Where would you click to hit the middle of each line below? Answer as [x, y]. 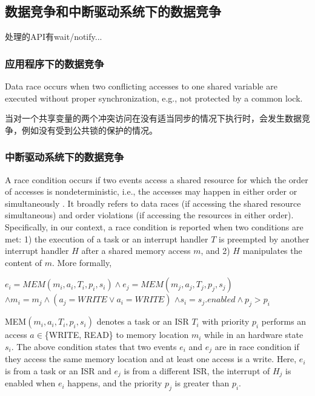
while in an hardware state [254, 335]
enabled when [30, 383]
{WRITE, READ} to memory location [117, 335]
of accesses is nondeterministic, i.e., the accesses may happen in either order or [151, 191]
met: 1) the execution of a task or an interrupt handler [107, 239]
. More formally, [82, 262]
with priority [226, 321]
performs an [284, 321]
